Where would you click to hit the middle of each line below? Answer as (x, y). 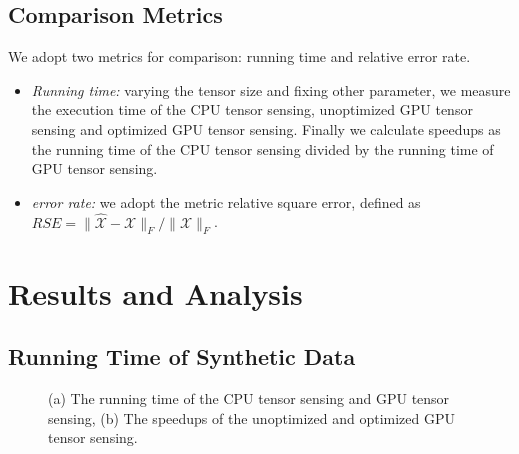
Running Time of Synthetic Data (182, 356)
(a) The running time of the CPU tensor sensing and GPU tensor (249, 397)
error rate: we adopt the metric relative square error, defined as (226, 201)
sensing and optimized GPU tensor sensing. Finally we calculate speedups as (266, 128)
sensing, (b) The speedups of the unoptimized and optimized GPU (252, 417)
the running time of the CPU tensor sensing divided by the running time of (262, 148)
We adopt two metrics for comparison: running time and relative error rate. (239, 56)
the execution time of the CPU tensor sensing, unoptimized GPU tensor (252, 109)
